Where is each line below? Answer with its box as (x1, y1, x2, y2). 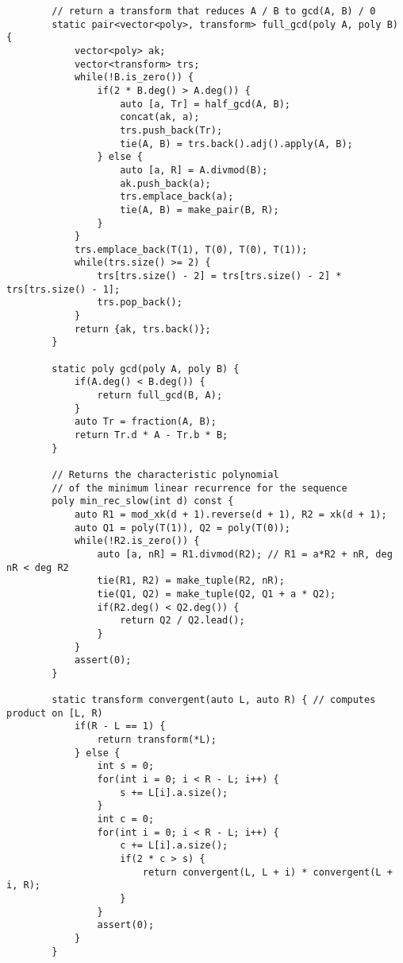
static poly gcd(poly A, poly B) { (52, 363, 240, 375)
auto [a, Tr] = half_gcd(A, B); (120, 98, 290, 110)
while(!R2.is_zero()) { (74, 535, 200, 547)
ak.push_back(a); (120, 177, 211, 189)
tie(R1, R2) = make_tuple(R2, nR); (97, 575, 285, 587)
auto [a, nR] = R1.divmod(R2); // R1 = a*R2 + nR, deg (97, 548, 393, 560)
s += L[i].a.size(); (120, 786, 228, 798)
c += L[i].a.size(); (120, 840, 228, 852)
